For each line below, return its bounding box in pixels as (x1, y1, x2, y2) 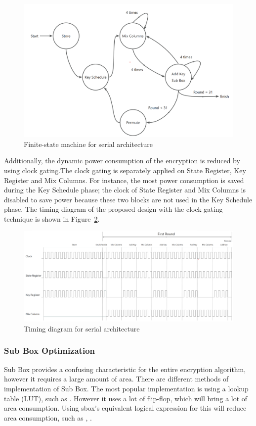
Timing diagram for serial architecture (24, 323, 140, 333)
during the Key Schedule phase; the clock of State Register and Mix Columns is (4, 185, 246, 195)
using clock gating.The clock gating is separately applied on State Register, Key (4, 165, 246, 175)
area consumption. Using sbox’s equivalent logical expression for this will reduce (4, 403, 247, 413)
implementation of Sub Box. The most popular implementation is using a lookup (4, 383, 249, 393)
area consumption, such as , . (4, 412, 92, 423)
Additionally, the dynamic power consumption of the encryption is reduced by (4, 155, 240, 166)
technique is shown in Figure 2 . (4, 213, 100, 224)
